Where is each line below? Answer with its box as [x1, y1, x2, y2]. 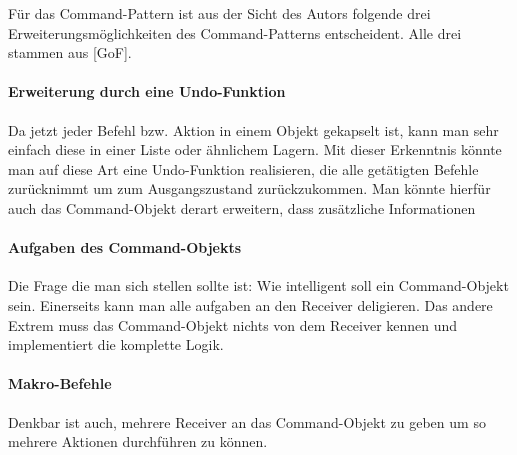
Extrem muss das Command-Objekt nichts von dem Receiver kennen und [8, 314, 458, 335]
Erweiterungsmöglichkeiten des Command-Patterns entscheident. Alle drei [8, 22, 462, 43]
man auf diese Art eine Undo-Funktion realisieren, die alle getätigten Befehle [8, 158, 479, 179]
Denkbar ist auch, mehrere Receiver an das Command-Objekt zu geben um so [8, 411, 486, 432]
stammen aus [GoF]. [8, 42, 132, 63]
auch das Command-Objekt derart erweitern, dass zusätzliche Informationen [8, 197, 476, 218]
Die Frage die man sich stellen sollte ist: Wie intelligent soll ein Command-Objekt [8, 275, 509, 296]
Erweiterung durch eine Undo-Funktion [8, 81, 286, 102]
